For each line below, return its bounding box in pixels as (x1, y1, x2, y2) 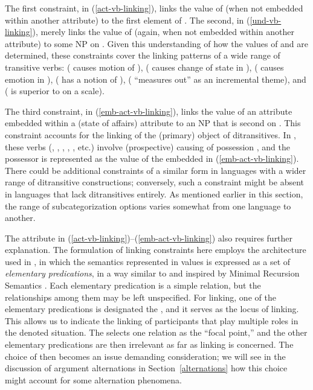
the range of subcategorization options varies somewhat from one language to (5, 199, 291, 212)
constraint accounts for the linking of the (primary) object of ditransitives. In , (5, 128, 296, 141)
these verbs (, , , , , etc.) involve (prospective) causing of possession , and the (5, 140, 290, 153)
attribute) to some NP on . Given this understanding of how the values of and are (5, 37, 309, 50)
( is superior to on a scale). (5, 85, 105, 97)
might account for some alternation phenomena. (5, 373, 182, 386)
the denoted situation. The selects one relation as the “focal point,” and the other (5, 326, 308, 339)
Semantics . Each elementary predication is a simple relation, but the (5, 279, 261, 292)
